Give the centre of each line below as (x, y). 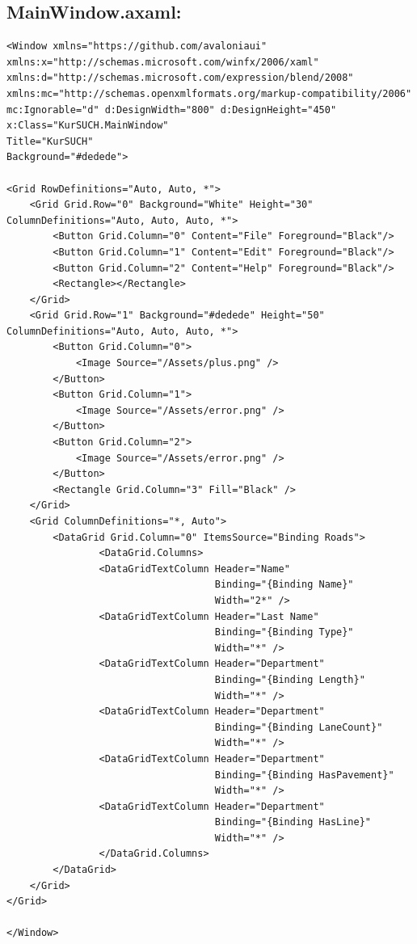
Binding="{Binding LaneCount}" (299, 727)
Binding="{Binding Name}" (284, 585)
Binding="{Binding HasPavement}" (304, 775)
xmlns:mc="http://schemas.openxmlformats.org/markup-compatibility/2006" (209, 93)
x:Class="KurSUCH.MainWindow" (88, 126)
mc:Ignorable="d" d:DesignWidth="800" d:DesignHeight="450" (172, 110)
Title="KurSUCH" (50, 141)
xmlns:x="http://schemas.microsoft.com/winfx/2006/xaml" (163, 62)
